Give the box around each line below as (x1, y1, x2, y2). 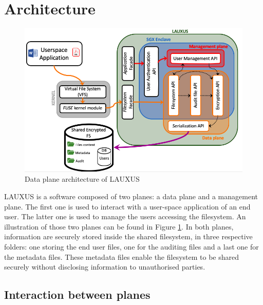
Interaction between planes (4, 287, 151, 302)
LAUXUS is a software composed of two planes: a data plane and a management (4, 190, 258, 201)
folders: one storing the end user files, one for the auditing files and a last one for (4, 241, 259, 252)
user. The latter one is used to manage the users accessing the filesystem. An (4, 211, 246, 222)
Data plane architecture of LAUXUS (25, 174, 140, 184)
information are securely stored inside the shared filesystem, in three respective (4, 231, 253, 242)
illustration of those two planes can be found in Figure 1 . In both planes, (4, 221, 234, 232)
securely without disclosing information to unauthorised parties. (4, 261, 205, 272)
